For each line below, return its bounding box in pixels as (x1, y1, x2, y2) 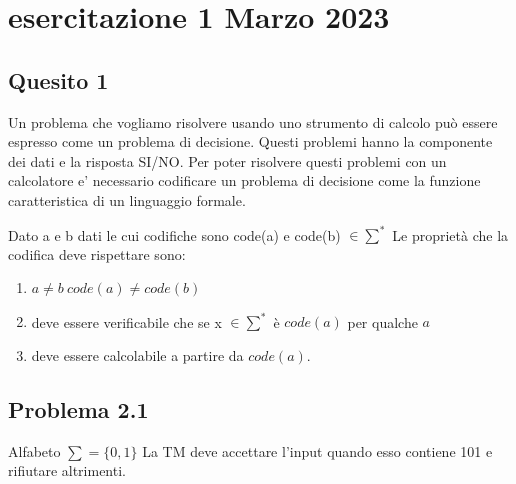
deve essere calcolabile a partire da (31, 344, 244, 365)
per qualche (347, 311, 418, 332)
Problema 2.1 (8, 393, 149, 424)
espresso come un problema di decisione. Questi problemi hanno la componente (8, 131, 493, 152)
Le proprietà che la (392, 224, 509, 245)
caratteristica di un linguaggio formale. (8, 189, 246, 210)
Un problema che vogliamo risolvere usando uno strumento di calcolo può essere (8, 111, 498, 132)
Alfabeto (8, 440, 61, 461)
